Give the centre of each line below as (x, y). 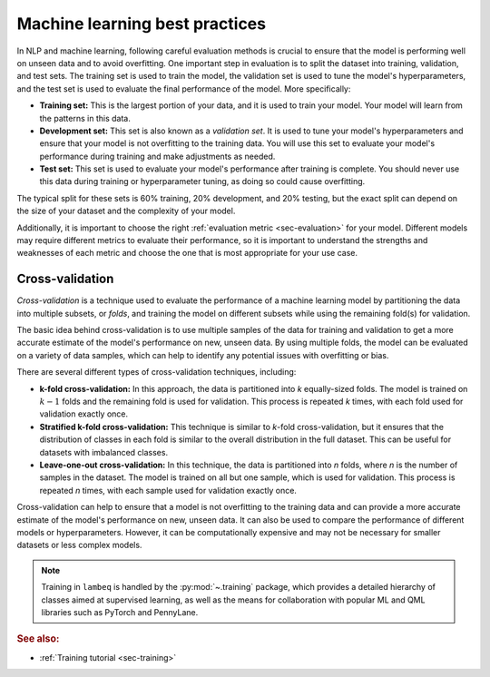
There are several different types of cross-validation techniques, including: (157, 372)
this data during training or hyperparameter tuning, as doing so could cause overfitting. (202, 182)
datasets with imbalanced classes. (103, 452)
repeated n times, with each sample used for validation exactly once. (168, 490)
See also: (38, 639)
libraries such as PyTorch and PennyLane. (120, 612)
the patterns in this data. (85, 118)
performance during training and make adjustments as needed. (157, 156)
